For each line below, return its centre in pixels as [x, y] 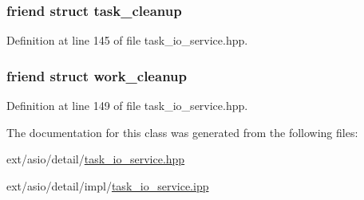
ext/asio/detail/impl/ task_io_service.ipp [108, 185]
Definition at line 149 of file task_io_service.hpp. [127, 106]
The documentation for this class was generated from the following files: [182, 132]
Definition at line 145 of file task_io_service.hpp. [127, 40]
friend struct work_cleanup [97, 75]
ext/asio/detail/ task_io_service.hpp [96, 159]
